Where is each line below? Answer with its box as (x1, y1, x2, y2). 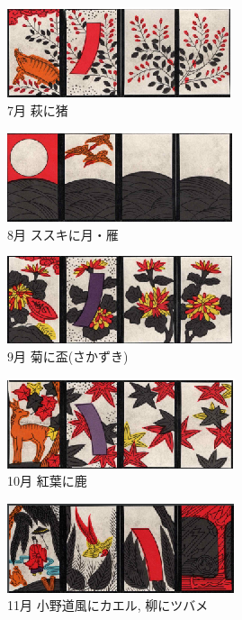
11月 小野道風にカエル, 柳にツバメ (7, 596, 209, 615)
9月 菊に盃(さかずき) (7, 346, 129, 365)
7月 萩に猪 (7, 100, 68, 119)
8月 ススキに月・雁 (7, 224, 119, 243)
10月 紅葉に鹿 (7, 471, 87, 490)
